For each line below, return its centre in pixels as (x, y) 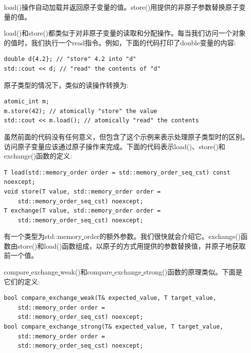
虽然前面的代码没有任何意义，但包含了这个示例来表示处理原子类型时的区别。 (126, 136)
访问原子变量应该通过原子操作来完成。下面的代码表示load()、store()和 (115, 146)
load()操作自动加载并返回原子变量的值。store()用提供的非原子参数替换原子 (122, 7)
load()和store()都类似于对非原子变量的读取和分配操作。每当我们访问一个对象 (125, 33)
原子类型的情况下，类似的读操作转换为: (66, 85)
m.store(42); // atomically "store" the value (81, 111)
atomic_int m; (27, 102)
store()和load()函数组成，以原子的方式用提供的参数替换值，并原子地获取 (132, 245)
